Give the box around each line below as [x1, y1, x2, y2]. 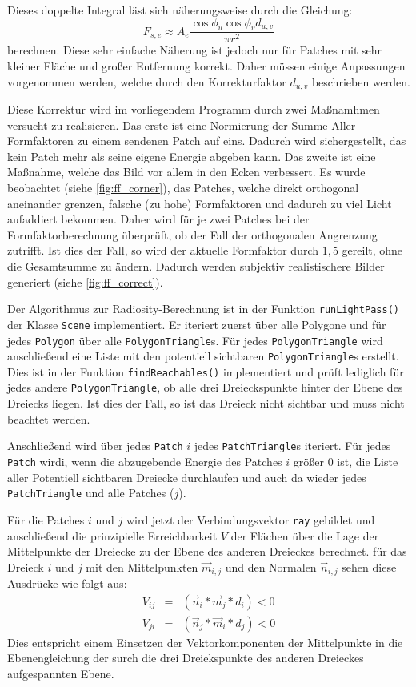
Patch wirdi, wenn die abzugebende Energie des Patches [7, 452, 282, 469]
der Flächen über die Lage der [230, 527, 379, 544]
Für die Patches [7, 511, 85, 528]
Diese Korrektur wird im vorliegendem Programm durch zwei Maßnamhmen [7, 101, 380, 118]
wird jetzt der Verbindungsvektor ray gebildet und [126, 511, 375, 528]
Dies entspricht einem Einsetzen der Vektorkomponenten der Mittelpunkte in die [7, 633, 403, 650]
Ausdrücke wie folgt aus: [7, 575, 127, 592]
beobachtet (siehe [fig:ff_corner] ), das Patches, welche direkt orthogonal [7, 179, 359, 196]
